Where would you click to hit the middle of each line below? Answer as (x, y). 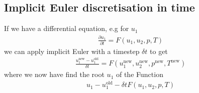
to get (159, 51)
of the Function (139, 74)
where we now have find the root (54, 74)
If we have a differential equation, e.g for (67, 28)
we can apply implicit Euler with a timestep (72, 51)
